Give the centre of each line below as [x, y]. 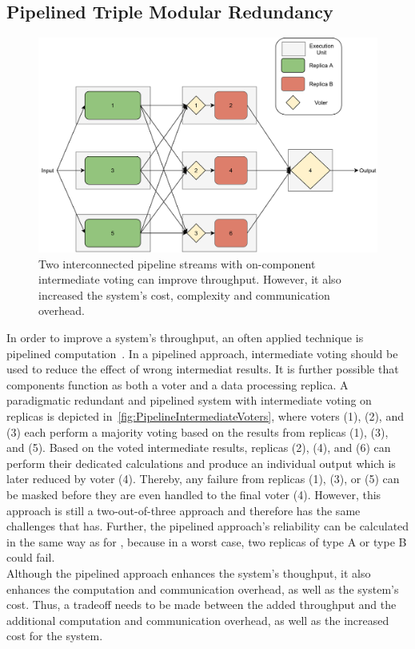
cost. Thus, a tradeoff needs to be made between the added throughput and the [202, 605]
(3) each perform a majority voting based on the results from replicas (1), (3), [198, 431]
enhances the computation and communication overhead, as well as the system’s [203, 589]
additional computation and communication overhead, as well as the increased [198, 620]
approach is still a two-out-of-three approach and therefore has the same [184, 510]
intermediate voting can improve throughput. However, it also [190, 279]
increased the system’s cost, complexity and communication [184, 294]
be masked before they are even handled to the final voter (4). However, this [194, 494]
